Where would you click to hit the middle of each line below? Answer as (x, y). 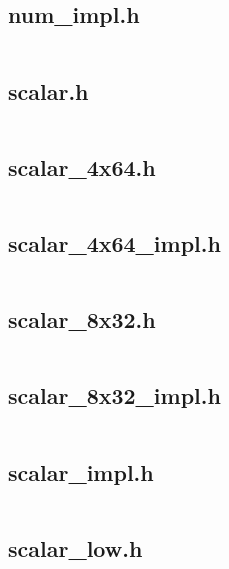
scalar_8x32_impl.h (114, 395)
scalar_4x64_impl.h (114, 243)
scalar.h (48, 90)
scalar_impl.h (81, 471)
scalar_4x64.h (82, 166)
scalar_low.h (75, 547)
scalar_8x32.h (82, 319)
